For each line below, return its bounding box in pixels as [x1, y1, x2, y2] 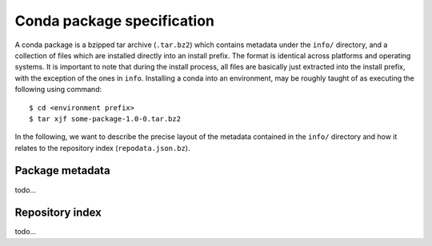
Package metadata [14, 164, 111, 177]
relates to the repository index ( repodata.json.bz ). [14, 143, 190, 153]
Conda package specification [14, 12, 215, 30]
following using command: [14, 85, 102, 94]
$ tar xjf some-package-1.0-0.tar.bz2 [29, 114, 182, 123]
